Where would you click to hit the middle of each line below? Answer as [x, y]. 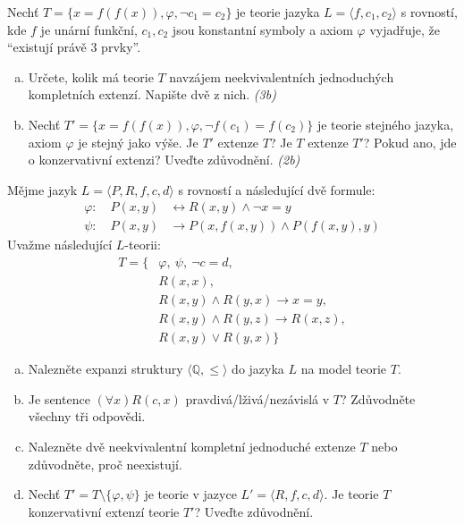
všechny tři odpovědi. [87, 416]
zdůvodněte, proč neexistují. [105, 464]
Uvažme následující [60, 245]
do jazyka [258, 369]
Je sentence [59, 398]
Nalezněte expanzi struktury [105, 369]
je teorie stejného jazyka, [385, 124]
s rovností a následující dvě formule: [277, 189]
